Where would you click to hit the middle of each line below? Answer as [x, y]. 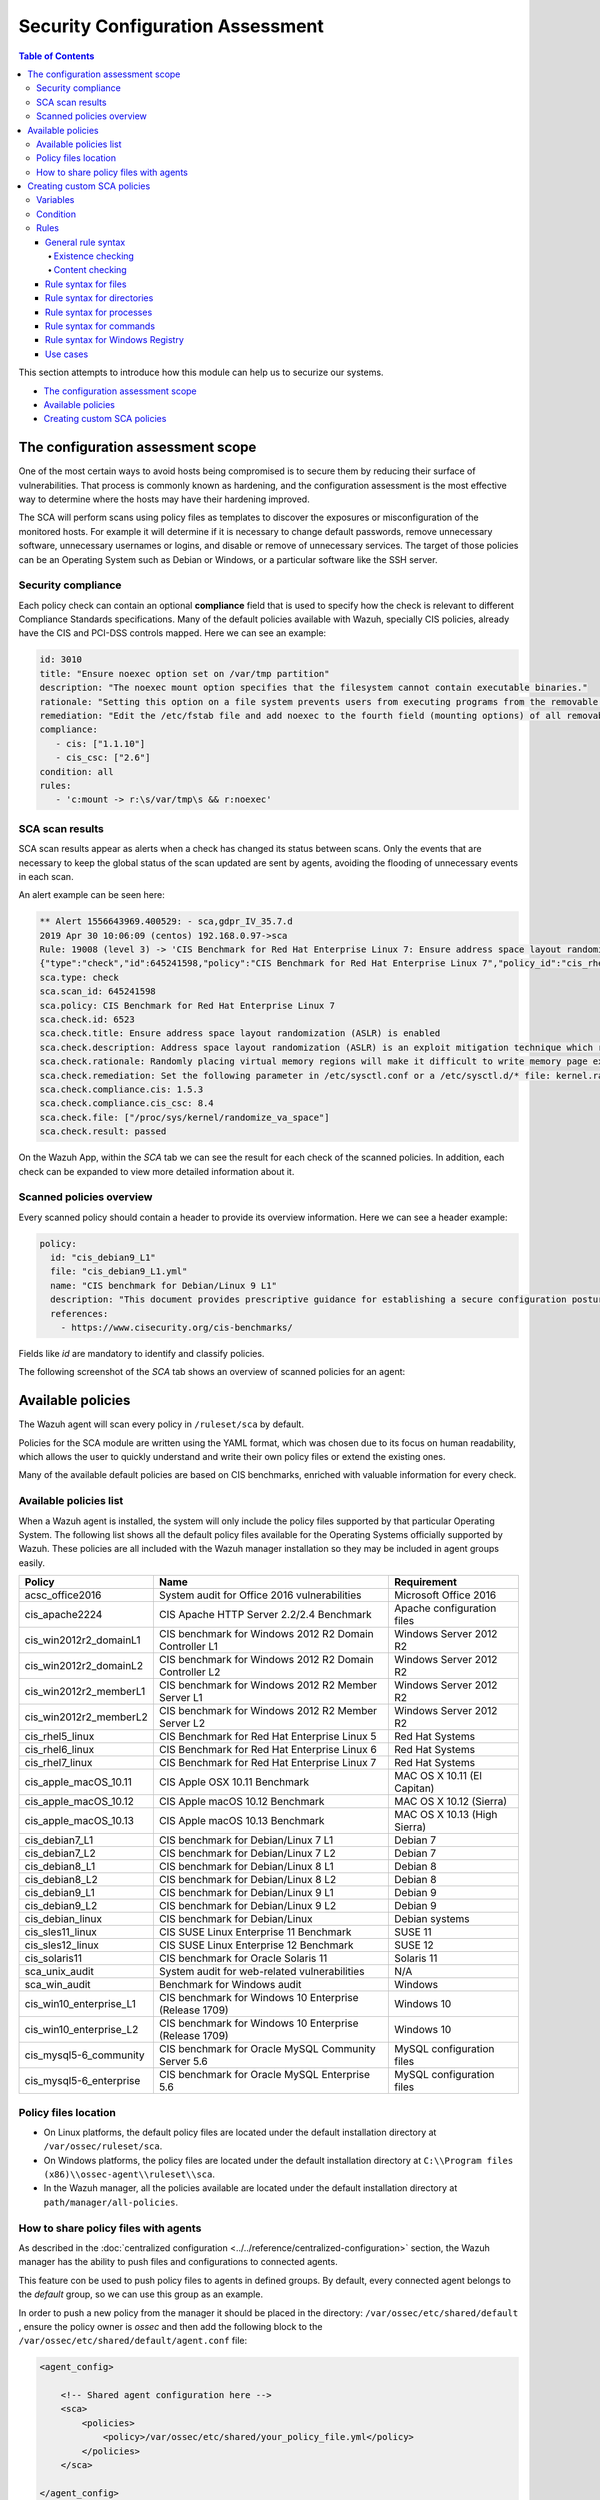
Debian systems [432, 1919]
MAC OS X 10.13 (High [446, 1815]
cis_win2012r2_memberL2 [86, 1717]
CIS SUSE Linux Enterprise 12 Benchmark [256, 1945]
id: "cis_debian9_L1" [103, 1258]
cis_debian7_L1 [59, 1840]
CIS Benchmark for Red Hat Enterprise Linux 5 [267, 1737]
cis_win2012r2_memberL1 [85, 1692]
